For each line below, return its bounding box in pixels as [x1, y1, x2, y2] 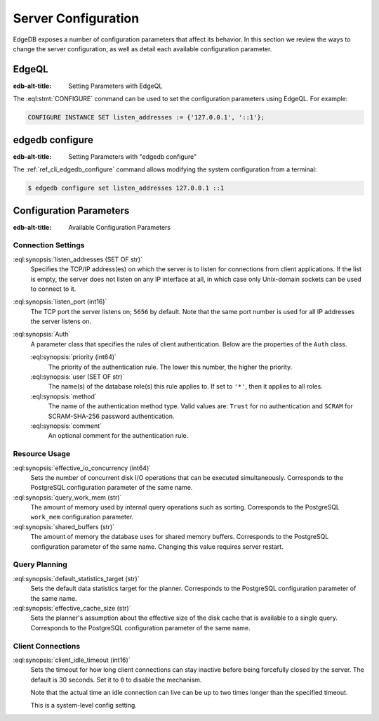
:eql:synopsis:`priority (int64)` [30, 353, 117, 361]
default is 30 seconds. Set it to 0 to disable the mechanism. [30, 675, 202, 684]
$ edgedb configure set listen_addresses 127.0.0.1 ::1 [27, 184, 225, 193]
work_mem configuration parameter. [30, 513, 134, 521]
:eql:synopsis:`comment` [30, 422, 102, 430]
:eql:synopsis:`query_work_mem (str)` [13, 493, 122, 502]
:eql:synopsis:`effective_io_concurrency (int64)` [13, 464, 152, 472]
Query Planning [13, 559, 68, 569]
